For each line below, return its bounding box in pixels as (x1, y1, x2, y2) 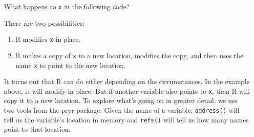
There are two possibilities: (4, 17, 85, 28)
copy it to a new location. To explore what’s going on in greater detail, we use (4, 95, 238, 105)
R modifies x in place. (15, 34, 81, 44)
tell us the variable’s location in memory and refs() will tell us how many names (4, 114, 249, 124)
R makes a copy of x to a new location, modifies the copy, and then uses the (15, 50, 244, 60)
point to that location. (4, 124, 71, 134)
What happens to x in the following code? (4, 1, 129, 11)
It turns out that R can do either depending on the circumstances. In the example (4, 76, 250, 86)
